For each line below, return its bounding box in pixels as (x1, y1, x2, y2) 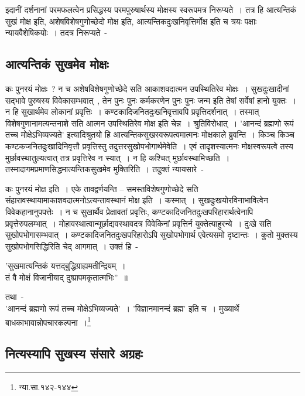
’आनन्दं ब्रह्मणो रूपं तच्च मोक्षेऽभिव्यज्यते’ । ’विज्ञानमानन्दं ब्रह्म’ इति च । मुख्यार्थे (5, 302, 239, 315)
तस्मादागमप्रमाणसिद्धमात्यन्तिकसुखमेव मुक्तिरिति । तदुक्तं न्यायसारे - (5, 163, 204, 175)
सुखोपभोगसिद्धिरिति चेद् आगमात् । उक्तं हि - (5, 240, 138, 252)
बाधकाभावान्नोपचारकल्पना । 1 (5, 314, 91, 328)
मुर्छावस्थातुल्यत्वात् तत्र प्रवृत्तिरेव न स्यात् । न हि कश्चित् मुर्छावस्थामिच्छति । (5, 151, 230, 163)
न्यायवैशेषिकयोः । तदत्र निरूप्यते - (5, 26, 107, 39)
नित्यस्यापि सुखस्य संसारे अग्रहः (5, 344, 143, 363)
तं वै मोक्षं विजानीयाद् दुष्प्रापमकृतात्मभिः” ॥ (5, 271, 128, 283)
